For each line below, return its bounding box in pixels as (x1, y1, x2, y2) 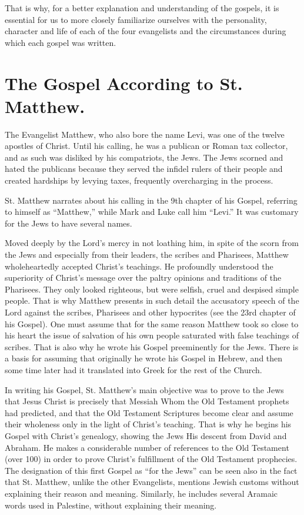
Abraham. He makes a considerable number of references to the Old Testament (5, 441, 289, 453)
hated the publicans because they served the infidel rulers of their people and (5, 162, 283, 175)
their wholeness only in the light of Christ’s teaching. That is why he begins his (5, 418, 292, 430)
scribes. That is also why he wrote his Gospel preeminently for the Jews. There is (5, 340, 299, 353)
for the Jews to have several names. (5, 217, 132, 229)
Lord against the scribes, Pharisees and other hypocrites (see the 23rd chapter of (5, 306, 296, 318)
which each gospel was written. (5, 36, 116, 48)
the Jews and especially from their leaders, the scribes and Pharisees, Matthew (5, 248, 289, 261)
